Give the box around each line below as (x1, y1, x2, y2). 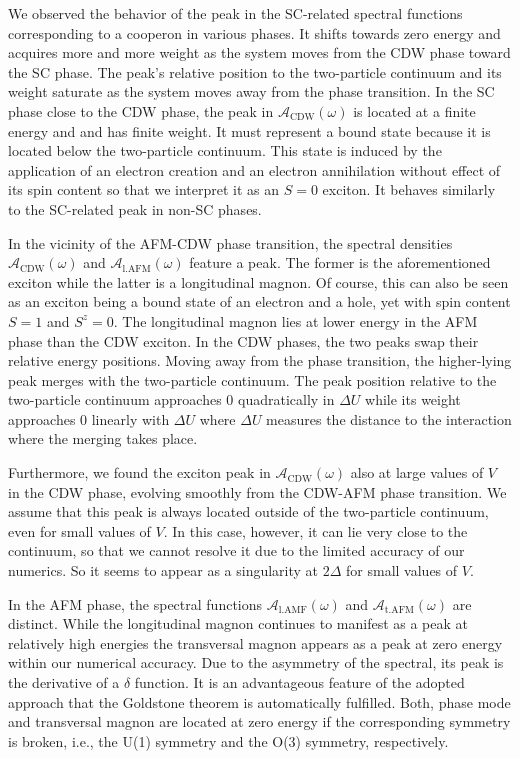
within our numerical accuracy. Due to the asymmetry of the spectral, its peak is (8, 652, 504, 673)
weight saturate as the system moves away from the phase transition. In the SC (8, 81, 495, 102)
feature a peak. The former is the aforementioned (189, 252, 491, 273)
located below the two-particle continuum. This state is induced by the (8, 140, 442, 161)
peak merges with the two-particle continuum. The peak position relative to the (8, 369, 497, 390)
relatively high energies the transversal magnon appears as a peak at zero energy (8, 632, 503, 653)
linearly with (91, 408, 170, 429)
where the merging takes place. (8, 428, 198, 449)
